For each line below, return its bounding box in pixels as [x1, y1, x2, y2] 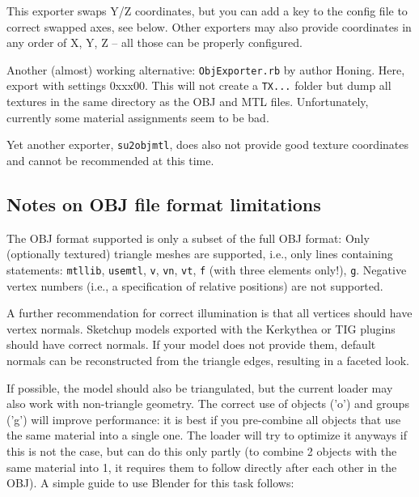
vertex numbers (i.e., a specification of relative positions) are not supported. [6, 277, 383, 294]
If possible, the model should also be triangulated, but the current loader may [6, 379, 393, 396]
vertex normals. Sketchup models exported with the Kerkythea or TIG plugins [6, 320, 396, 337]
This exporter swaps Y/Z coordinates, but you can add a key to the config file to [6, 2, 408, 19]
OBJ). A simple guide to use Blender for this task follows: [6, 474, 294, 491]
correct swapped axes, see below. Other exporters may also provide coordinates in [6, 18, 412, 35]
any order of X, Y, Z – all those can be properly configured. [6, 34, 303, 51]
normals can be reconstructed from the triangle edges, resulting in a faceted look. [6, 351, 409, 368]
